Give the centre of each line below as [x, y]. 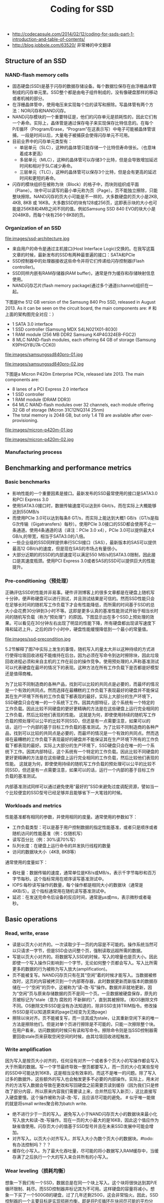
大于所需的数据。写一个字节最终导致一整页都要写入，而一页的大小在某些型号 [82, 1067]
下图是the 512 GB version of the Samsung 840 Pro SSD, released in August [80, 302]
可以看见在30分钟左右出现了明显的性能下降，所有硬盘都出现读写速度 [82, 623]
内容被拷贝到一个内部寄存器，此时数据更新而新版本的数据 [96, 981]
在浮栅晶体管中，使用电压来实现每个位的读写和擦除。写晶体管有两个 [81, 105]
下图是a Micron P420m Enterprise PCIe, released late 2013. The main [74, 374]
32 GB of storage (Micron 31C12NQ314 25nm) [58, 410]
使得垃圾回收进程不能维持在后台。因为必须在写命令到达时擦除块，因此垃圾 [84, 655]
